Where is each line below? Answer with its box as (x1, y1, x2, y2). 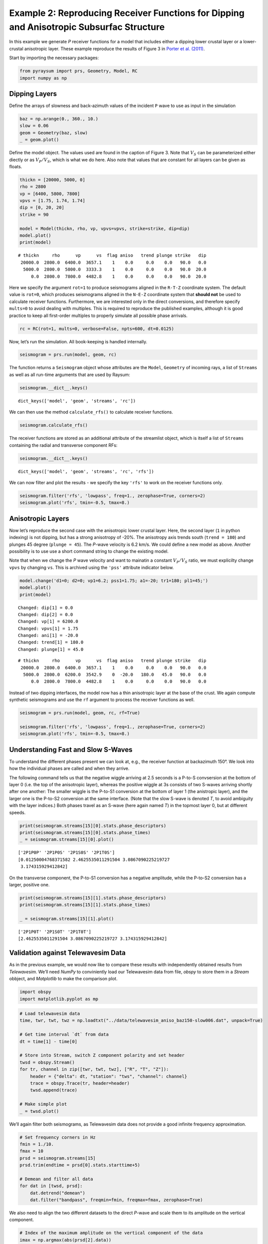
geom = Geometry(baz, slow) (19, 130, 88, 135)
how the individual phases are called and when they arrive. (9, 765, 130, 771)
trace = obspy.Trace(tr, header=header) (30, 1080, 130, 1086)
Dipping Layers (9, 90, 57, 98)
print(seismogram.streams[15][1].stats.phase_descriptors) (19, 895, 166, 901)
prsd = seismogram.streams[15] (19, 1155, 96, 1161)
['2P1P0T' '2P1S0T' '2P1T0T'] (18, 929, 92, 935)
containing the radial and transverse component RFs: (9, 442, 118, 448)
